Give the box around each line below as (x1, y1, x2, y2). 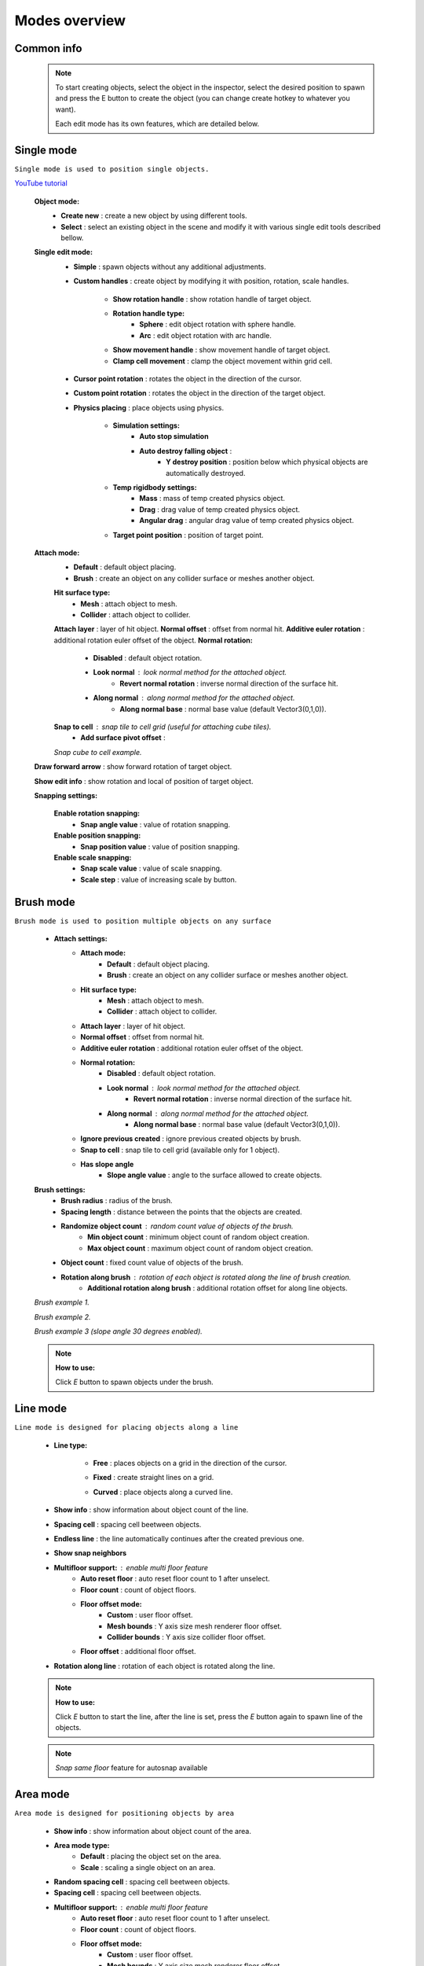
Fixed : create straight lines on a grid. (93, 1473, 214, 1482)
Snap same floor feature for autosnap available (55, 1763, 208, 1773)
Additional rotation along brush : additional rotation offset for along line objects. (87, 1283, 348, 1293)
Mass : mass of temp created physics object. (139, 494, 286, 503)
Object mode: (34, 197, 80, 206)
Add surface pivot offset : (80, 733, 166, 742)
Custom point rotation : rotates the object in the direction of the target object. (73, 388, 326, 398)
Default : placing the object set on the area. (80, 1852, 221, 1861)
